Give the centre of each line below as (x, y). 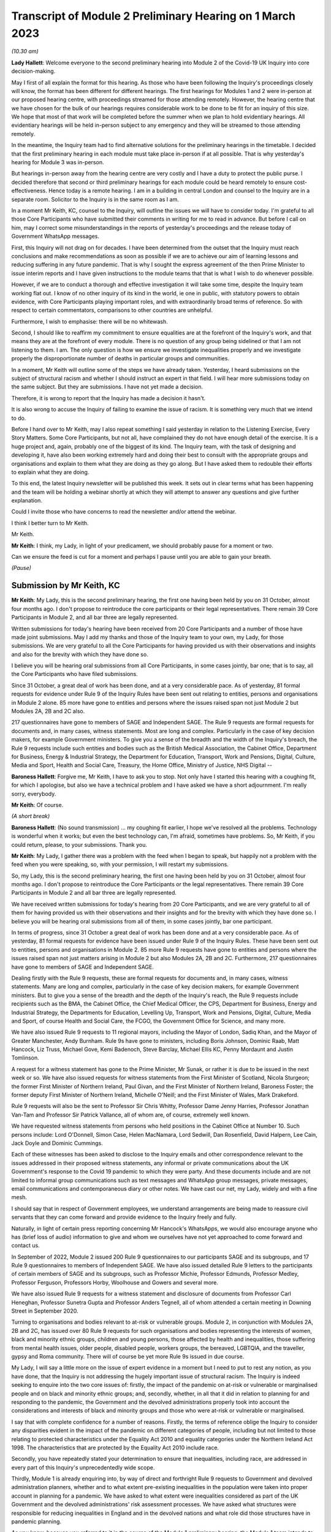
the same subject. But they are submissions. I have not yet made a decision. (107, 387)
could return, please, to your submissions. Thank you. (79, 844)
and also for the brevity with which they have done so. (80, 654)
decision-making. (33, 71)
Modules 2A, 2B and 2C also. (48, 711)
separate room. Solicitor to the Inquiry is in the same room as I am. (95, 199)
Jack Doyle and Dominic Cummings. (57, 1143)
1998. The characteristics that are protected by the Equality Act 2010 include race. (115, 1447)
